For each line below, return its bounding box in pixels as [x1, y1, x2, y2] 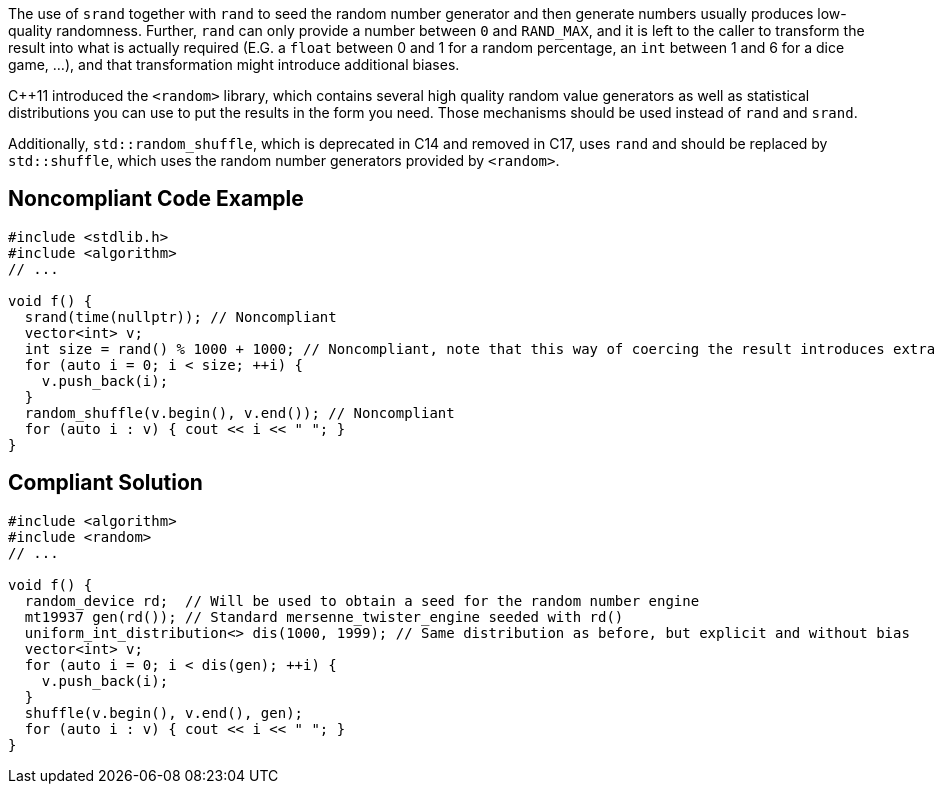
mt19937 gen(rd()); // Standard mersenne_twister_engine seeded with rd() [24, 608, 624, 625]
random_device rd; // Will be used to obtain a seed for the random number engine [24, 592, 700, 609]
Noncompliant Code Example [8, 186, 304, 212]
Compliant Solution [8, 470, 203, 496]
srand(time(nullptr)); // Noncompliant [24, 308, 337, 325]
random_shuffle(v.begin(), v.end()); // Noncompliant [24, 404, 455, 421]
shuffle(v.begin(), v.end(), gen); [24, 704, 304, 721]
